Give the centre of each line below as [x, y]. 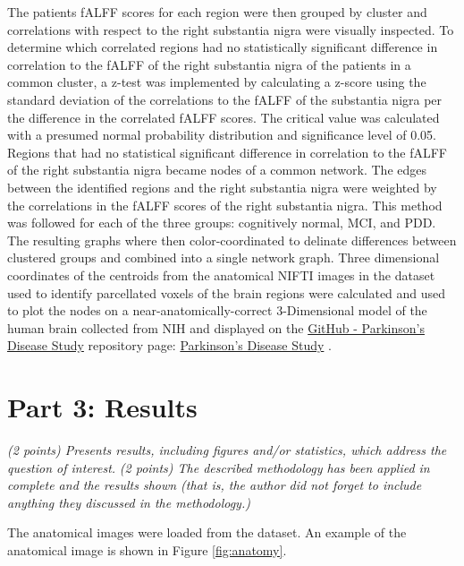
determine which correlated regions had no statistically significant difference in [223, 47]
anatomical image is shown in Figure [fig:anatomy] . [147, 549]
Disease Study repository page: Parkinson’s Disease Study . [169, 345]
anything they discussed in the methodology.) [129, 502]
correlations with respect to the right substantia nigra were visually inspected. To [231, 29]
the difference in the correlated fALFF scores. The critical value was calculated [224, 117]
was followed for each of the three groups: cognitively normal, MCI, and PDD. [222, 223]
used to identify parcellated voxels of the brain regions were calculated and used [227, 292]
